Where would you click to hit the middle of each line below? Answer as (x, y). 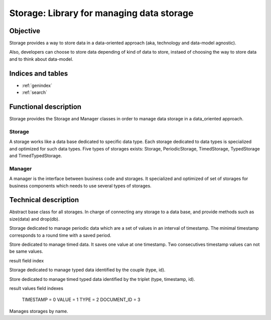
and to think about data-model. (41, 59)
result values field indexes (36, 288)
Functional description (45, 107)
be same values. (26, 251)
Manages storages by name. (39, 311)
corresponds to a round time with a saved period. (60, 235)
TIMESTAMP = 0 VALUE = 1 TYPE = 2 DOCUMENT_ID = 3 (81, 300)
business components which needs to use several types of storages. (80, 186)
